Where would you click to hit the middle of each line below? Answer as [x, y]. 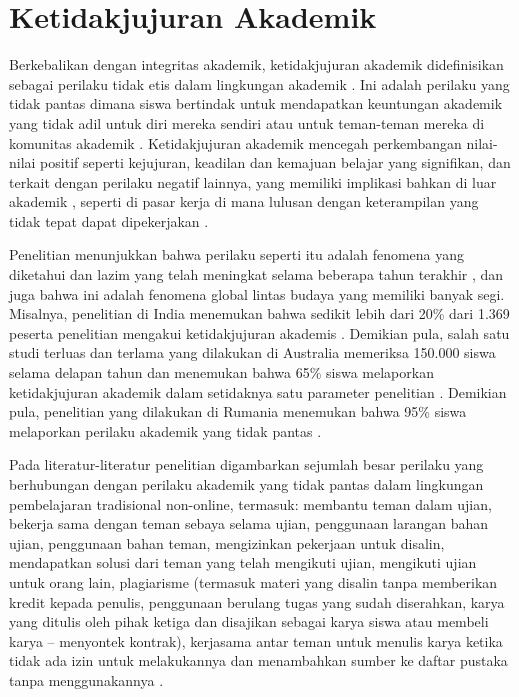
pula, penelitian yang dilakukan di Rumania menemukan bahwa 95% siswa [238, 411]
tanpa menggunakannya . [86, 679]
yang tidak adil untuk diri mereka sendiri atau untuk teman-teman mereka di [247, 122]
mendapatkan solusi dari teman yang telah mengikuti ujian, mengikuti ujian [243, 562]
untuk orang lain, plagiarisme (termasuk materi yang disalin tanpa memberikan [253, 581]
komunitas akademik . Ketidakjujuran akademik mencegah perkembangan [235, 142]
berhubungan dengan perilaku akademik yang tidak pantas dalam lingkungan [246, 484]
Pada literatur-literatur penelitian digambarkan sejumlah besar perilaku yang [246, 464]
